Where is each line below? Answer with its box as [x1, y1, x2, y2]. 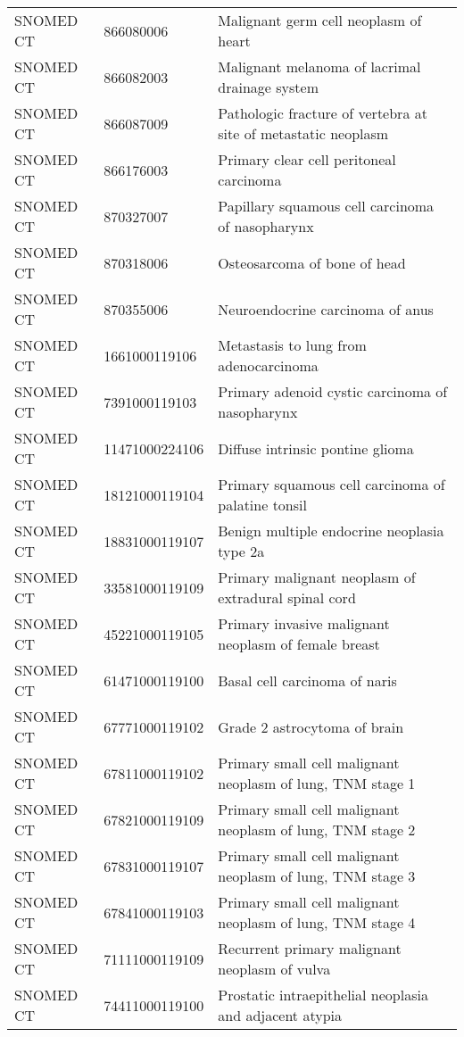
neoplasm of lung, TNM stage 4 [218, 912, 416, 933]
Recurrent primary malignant [218, 938, 402, 958]
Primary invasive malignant [218, 613, 390, 634]
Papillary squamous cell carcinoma [218, 195, 435, 216]
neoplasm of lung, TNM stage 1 [218, 773, 416, 793]
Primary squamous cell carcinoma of [218, 474, 445, 494]
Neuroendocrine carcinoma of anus [218, 298, 434, 319]
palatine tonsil [218, 494, 307, 515]
